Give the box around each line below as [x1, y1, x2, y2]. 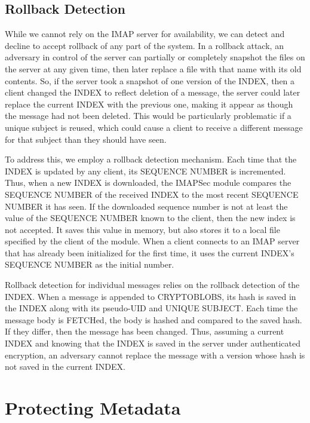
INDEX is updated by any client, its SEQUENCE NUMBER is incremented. [5, 164, 286, 177]
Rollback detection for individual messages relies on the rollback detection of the [5, 278, 300, 291]
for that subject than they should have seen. [5, 133, 167, 145]
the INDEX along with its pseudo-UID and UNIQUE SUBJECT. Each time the [5, 302, 298, 314]
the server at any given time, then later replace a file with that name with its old [5, 62, 302, 75]
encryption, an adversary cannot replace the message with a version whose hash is [5, 348, 305, 361]
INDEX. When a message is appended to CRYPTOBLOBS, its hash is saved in [5, 290, 296, 302]
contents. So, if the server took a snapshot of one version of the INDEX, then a [5, 74, 295, 87]
